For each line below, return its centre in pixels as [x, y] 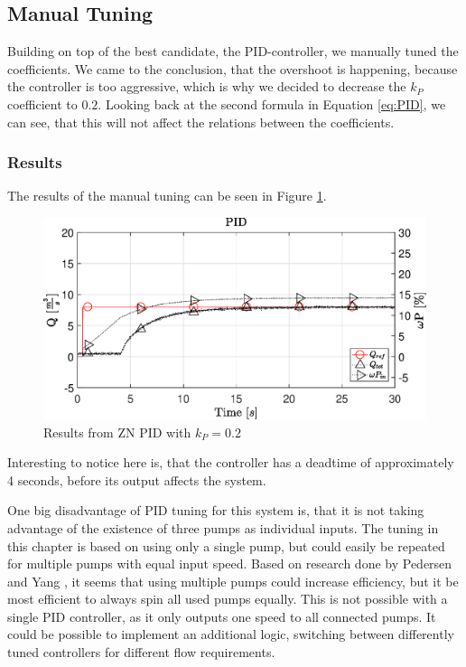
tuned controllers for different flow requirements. [141, 652]
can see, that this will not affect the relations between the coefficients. [201, 122]
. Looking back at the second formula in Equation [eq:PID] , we [272, 103]
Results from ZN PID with [117, 432]
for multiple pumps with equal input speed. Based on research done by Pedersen [230, 564]
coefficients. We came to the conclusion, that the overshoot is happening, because [233, 68]
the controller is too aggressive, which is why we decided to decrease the [207, 86]
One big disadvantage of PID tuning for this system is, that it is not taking [216, 510]
